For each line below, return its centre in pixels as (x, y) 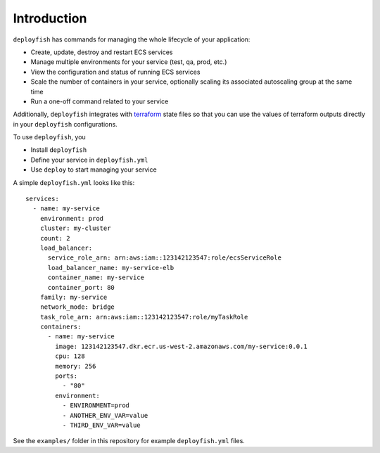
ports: (66, 376)
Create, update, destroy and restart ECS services (102, 52)
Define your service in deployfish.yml (89, 160)
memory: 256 (76, 366)
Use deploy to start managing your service (94, 170)
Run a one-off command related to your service (100, 101)
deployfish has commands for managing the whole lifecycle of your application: (132, 39)
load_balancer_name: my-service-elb (111, 268)
